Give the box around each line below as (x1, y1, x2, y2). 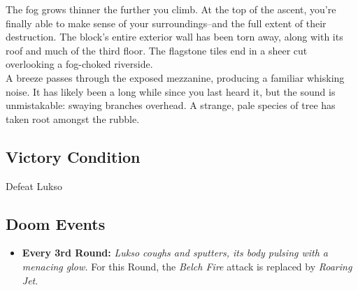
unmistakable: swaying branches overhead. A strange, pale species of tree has (6, 98, 336, 113)
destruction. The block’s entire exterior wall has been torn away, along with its (6, 29, 343, 44)
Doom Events (6, 212, 106, 234)
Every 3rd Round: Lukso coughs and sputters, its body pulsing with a (22, 245, 329, 260)
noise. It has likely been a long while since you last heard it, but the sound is (6, 84, 336, 99)
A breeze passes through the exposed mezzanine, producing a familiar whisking (6, 70, 345, 85)
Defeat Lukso (6, 178, 62, 193)
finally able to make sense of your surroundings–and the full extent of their (6, 15, 327, 30)
